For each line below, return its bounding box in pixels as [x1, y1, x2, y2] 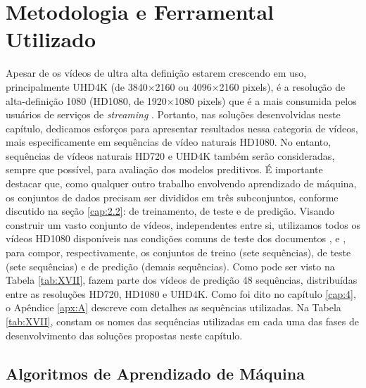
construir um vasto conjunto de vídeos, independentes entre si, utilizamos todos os [6, 217, 360, 232]
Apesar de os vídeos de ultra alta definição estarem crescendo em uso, [6, 65, 307, 80]
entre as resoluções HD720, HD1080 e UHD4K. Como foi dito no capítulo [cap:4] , [6, 286, 356, 301]
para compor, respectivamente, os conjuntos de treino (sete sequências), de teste [6, 245, 351, 260]
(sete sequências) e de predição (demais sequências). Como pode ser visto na [6, 258, 335, 273]
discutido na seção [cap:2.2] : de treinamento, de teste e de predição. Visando [6, 204, 335, 218]
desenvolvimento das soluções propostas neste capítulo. [6, 327, 243, 342]
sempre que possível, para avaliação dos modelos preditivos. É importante [6, 162, 323, 177]
